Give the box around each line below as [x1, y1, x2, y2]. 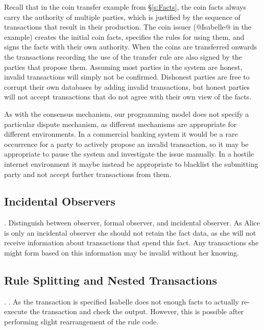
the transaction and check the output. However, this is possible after [30, 306, 244, 317]
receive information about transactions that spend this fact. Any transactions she [4, 237, 259, 248]
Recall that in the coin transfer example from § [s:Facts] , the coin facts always [4, 2, 246, 12]
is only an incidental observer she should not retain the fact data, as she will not [4, 227, 256, 238]
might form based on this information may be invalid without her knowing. [4, 247, 239, 258]
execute [4, 306, 28, 317]
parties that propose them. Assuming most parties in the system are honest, [4, 61, 243, 72]
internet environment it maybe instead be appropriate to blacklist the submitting [4, 158, 258, 169]
